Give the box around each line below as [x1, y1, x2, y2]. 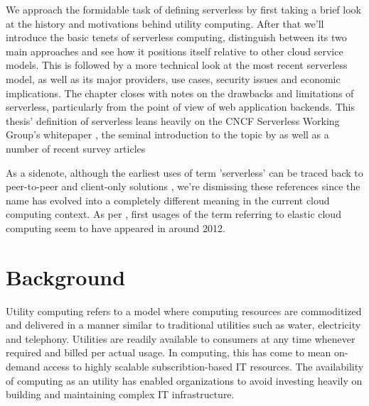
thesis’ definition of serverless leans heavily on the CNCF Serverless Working [6, 113, 340, 128]
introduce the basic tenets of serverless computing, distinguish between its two [6, 30, 347, 45]
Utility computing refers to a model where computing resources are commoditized [6, 303, 362, 318]
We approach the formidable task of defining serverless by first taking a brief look [6, 2, 361, 16]
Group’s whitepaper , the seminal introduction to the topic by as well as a [6, 127, 329, 142]
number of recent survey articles [6, 141, 146, 155]
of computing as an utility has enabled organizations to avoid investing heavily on [6, 373, 363, 388]
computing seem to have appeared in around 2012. [6, 220, 225, 235]
